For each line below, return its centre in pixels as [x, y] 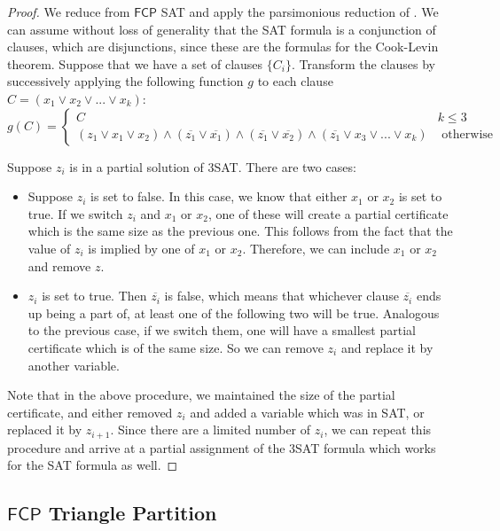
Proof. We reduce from [69, 12]
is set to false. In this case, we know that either [219, 196]
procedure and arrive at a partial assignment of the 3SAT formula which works [222, 447]
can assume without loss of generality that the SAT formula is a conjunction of [222, 29]
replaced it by [45, 429]
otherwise [468, 134]
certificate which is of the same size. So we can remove [176, 347]
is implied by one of [141, 248]
